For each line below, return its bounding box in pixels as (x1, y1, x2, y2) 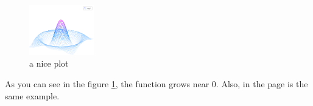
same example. (5, 89, 60, 102)
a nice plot (29, 57, 69, 70)
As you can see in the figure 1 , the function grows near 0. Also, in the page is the (5, 77, 308, 90)
